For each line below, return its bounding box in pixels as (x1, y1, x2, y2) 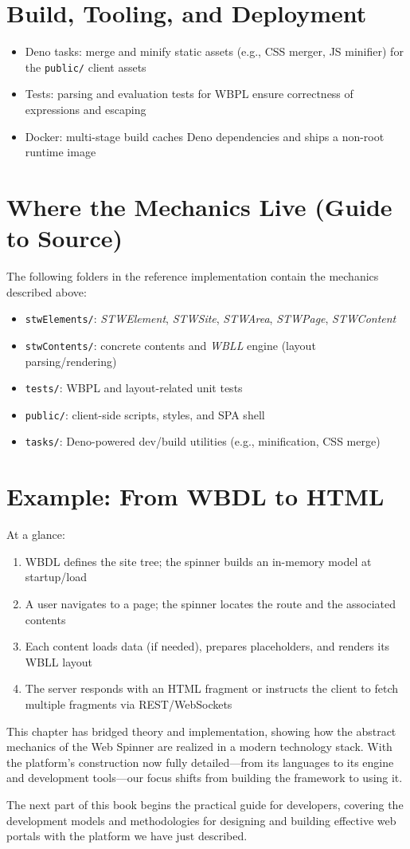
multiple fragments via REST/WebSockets (25, 696, 232, 712)
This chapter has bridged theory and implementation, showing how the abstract (6, 722, 396, 739)
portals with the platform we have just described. (6, 827, 248, 844)
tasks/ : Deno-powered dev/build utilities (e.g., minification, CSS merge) (25, 433, 381, 450)
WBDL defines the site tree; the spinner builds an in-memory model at (25, 552, 372, 569)
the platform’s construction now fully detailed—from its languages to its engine (6, 753, 394, 770)
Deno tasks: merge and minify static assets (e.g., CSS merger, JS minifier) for (25, 43, 404, 60)
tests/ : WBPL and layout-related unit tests (25, 379, 243, 396)
